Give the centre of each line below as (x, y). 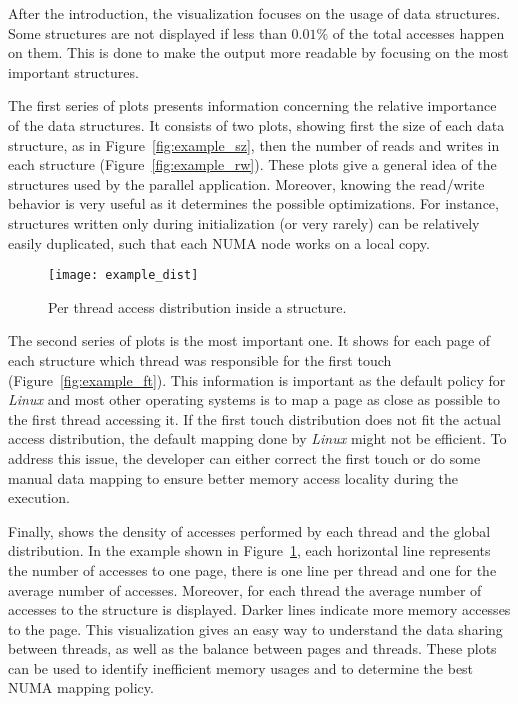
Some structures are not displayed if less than (147, 32)
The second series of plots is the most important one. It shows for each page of (249, 340)
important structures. (73, 71)
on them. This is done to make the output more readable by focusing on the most (258, 52)
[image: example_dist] (123, 275)
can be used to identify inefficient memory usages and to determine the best (241, 667)
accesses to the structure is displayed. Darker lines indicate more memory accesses (259, 609)
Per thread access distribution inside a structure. (197, 306)
